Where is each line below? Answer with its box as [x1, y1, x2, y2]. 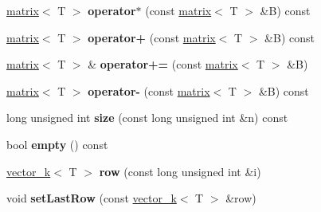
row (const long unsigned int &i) [99, 163, 261, 179]
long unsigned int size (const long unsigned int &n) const [6, 109, 288, 126]
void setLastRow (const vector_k [6, 190, 177, 206]
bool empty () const [6, 135, 108, 152]
